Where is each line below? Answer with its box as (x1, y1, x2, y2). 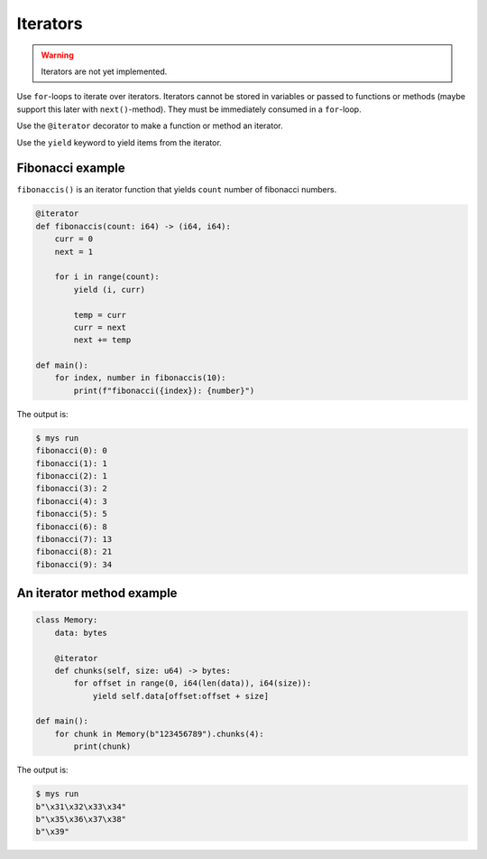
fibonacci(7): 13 (35, 534, 113, 544)
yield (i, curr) (73, 285, 146, 294)
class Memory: (35, 615, 98, 625)
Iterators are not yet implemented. (41, 66, 168, 77)
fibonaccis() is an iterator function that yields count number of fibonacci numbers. (16, 184, 337, 195)
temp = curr (73, 310, 126, 320)
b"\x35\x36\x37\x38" (35, 814, 126, 824)
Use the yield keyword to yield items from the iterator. (16, 136, 223, 148)
